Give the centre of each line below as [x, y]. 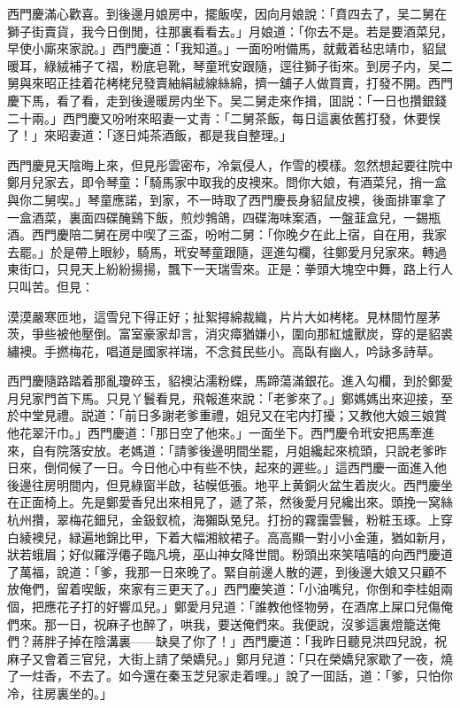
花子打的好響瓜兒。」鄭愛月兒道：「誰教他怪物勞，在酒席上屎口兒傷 [248, 606]
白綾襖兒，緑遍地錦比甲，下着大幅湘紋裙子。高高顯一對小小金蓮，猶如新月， [230, 537]
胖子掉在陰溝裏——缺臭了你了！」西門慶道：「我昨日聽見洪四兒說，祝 [245, 641]
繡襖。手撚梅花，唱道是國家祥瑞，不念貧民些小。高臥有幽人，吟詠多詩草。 [224, 350]
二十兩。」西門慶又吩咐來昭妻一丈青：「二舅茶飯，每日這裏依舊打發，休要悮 [224, 117]
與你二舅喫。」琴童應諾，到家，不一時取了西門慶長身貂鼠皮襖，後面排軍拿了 [227, 199]
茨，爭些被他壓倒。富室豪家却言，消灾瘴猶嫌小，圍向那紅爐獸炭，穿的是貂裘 [230, 334]
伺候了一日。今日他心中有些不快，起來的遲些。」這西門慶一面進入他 [251, 467]
